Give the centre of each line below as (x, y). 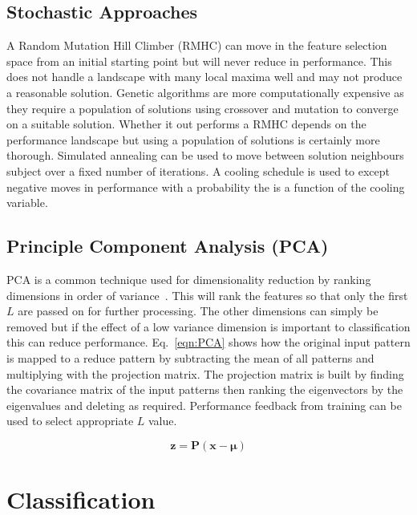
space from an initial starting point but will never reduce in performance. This (199, 61)
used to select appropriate (70, 421)
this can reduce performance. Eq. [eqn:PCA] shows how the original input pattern (208, 342)
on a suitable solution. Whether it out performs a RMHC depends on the (186, 124)
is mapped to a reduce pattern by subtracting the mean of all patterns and (190, 357)
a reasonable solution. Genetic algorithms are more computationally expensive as (205, 92)
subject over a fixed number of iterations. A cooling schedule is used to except (198, 170)
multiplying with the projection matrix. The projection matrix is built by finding (205, 373)
